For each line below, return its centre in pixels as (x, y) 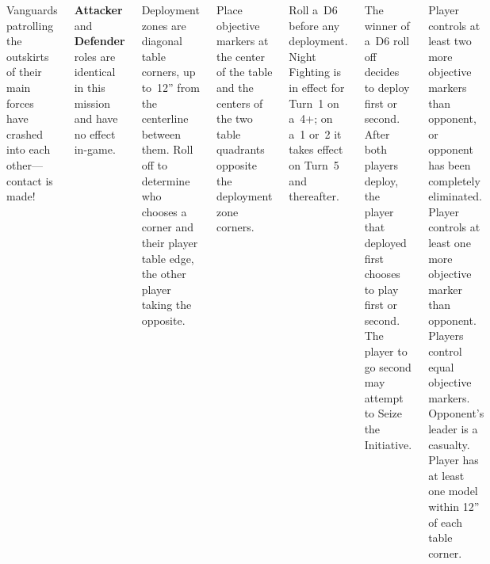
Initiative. (388, 444)
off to (154, 164)
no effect (95, 133)
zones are (164, 25)
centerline (165, 118)
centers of (239, 103)
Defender (100, 41)
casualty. (449, 444)
